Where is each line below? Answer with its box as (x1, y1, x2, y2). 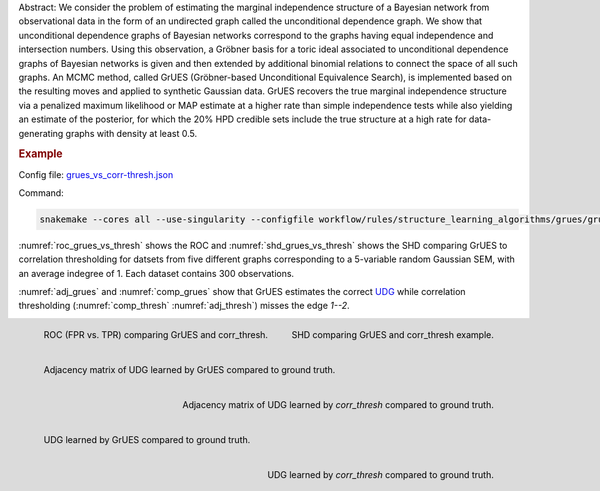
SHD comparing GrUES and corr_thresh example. (291, 328, 494, 340)
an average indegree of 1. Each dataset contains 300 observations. (18, 267, 295, 279)
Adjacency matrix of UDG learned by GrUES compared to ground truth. (43, 363, 336, 375)
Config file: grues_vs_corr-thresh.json (18, 168, 174, 180)
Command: (18, 186, 64, 199)
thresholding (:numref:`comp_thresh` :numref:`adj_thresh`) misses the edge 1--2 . (18, 300, 350, 312)
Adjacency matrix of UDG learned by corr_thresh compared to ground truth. (182, 398, 494, 410)
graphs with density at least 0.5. (65, 127, 198, 139)
